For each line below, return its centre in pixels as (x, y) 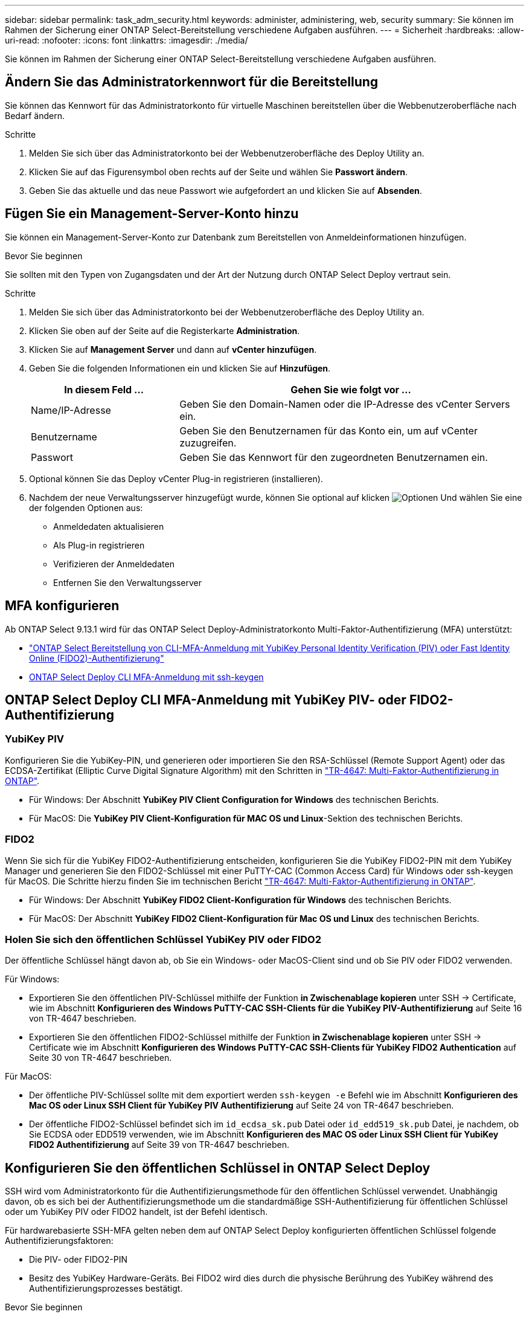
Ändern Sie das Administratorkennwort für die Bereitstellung (192, 82)
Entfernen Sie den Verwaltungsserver (127, 582)
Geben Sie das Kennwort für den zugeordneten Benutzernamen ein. (334, 457)
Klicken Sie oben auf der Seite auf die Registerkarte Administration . (165, 330)
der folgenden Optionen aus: (86, 507)
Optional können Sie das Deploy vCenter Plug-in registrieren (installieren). (176, 478)
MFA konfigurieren (62, 606)
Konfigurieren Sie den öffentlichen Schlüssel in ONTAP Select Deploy (218, 1168)
